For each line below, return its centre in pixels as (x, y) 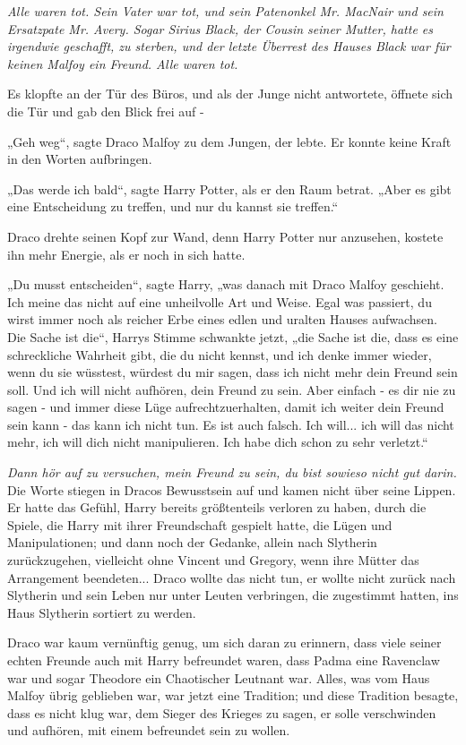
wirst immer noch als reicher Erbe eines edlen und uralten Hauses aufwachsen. (222, 319)
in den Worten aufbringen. (80, 159)
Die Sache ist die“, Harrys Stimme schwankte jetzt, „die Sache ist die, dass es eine (233, 336)
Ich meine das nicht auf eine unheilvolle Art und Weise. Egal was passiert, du (220, 301)
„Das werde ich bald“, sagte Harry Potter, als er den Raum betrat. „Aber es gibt (229, 188)
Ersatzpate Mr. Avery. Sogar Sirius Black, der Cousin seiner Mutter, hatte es (220, 28)
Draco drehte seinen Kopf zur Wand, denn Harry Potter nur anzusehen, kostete (225, 236)
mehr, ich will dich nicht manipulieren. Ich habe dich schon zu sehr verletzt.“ (218, 442)
